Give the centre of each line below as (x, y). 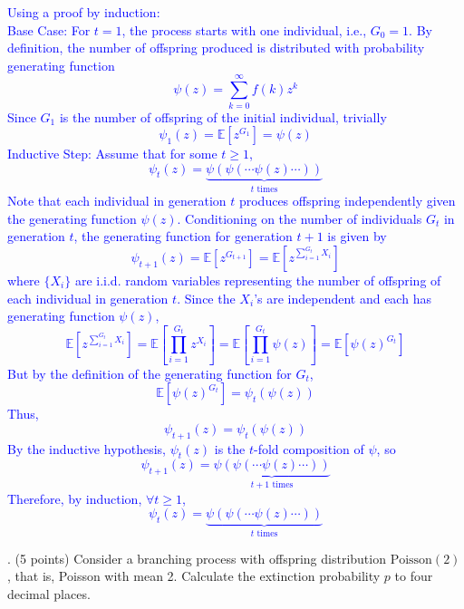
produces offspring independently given (347, 201)
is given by (357, 236)
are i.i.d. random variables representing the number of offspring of (258, 280)
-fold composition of (309, 448)
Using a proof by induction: (84, 12)
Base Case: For (49, 29)
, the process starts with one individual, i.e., (244, 29)
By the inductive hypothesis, (87, 448)
